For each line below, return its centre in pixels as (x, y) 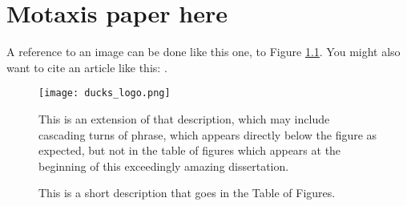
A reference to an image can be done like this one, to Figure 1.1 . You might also (203, 52)
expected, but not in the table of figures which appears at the (190, 150)
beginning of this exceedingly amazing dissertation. (164, 166)
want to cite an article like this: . (87, 67)
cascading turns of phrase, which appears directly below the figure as (208, 134)
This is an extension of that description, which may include (184, 118)
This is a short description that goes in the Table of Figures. (187, 193)
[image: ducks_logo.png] (105, 93)
